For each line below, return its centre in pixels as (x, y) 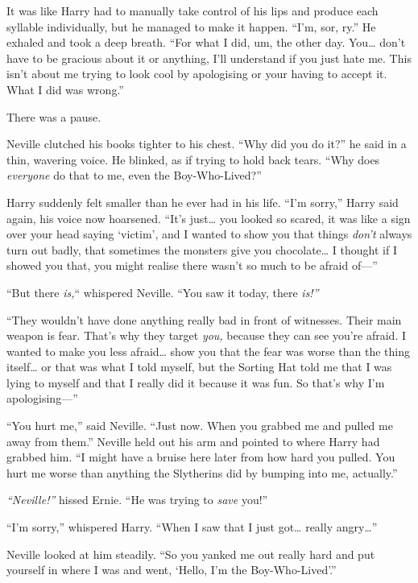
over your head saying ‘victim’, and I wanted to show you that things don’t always (209, 234)
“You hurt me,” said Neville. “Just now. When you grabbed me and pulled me (200, 426)
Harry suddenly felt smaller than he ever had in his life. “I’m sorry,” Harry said (203, 202)
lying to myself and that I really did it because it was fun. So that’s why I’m (196, 382)
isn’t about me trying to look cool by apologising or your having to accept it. (197, 74)
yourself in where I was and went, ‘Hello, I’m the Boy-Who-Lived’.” (172, 570)
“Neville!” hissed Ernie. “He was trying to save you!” (137, 500)
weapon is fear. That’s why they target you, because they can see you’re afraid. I (206, 335)
